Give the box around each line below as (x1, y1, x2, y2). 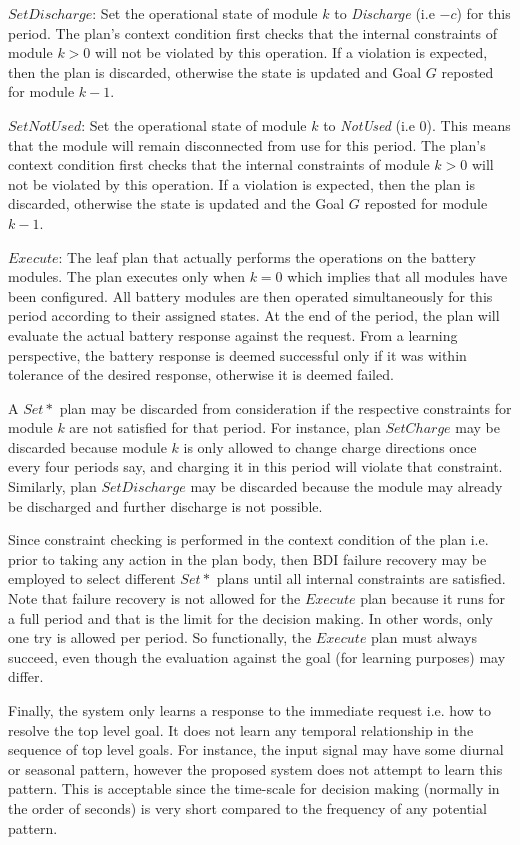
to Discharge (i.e (334, 3, 435, 23)
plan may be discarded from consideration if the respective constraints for (59, 397, 512, 418)
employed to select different (8, 568, 176, 589)
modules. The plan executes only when (8, 266, 245, 287)
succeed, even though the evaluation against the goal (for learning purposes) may (8, 646, 506, 667)
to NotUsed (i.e (323, 114, 415, 135)
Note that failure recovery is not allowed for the (8, 588, 301, 609)
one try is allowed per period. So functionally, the (8, 627, 312, 648)
